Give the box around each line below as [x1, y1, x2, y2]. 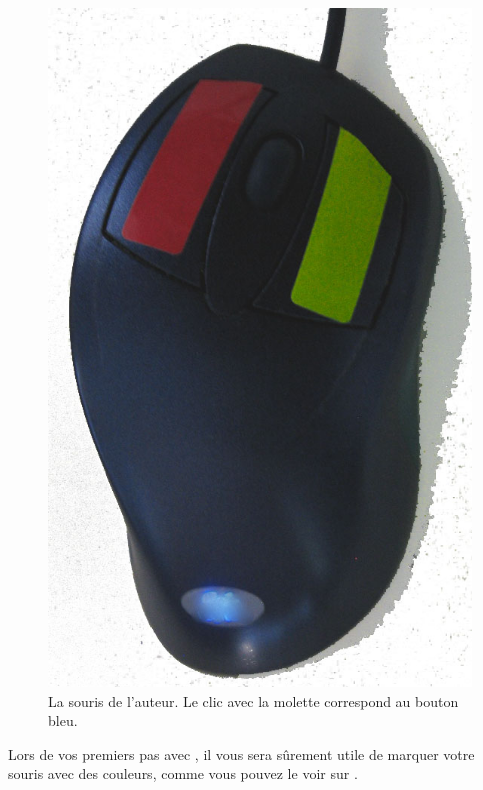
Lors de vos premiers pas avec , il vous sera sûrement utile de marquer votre [8, 743, 475, 764]
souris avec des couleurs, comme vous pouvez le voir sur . [8, 763, 358, 784]
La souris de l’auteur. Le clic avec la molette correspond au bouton [48, 690, 459, 711]
